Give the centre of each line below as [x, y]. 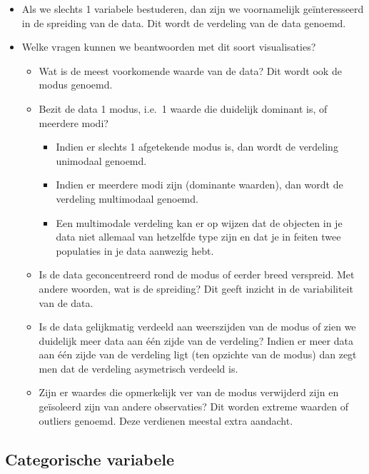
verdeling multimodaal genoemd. [127, 198]
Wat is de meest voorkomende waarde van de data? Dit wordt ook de [190, 70]
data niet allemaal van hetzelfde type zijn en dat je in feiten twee [198, 237]
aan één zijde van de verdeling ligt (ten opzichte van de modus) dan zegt [198, 354]
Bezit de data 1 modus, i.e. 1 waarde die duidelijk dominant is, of [183, 108]
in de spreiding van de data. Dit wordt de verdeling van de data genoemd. [184, 22]
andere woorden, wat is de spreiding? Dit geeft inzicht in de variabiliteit [196, 288]
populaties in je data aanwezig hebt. [135, 250]
